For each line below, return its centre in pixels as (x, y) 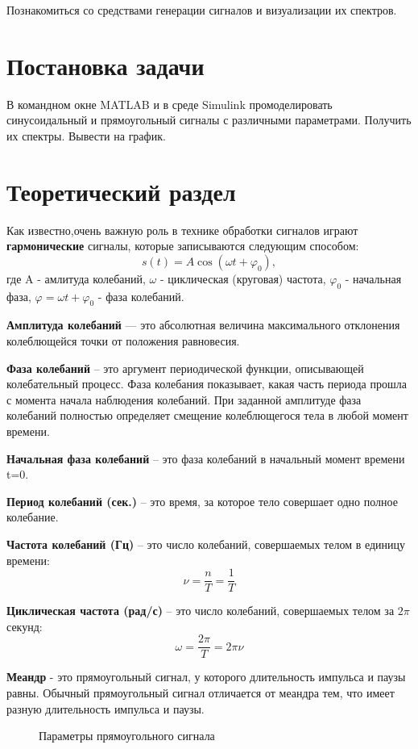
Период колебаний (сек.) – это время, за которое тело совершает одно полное (202, 501)
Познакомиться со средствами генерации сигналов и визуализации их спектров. (202, 10)
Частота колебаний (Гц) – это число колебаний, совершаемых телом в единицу (206, 544)
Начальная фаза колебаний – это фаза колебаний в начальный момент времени (206, 458)
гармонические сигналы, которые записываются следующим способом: (183, 246)
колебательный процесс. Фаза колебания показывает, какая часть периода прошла (207, 384)
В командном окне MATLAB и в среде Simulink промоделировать (170, 104)
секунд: (25, 626)
